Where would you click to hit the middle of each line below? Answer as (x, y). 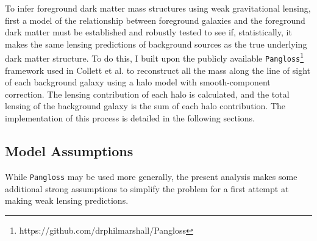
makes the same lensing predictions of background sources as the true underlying (156, 44)
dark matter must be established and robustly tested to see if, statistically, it (148, 32)
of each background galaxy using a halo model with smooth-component (138, 82)
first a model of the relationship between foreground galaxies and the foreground (155, 20)
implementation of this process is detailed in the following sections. (130, 118)
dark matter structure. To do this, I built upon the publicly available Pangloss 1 (155, 57)
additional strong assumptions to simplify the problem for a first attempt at (147, 188)
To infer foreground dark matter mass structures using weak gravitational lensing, (158, 8)
